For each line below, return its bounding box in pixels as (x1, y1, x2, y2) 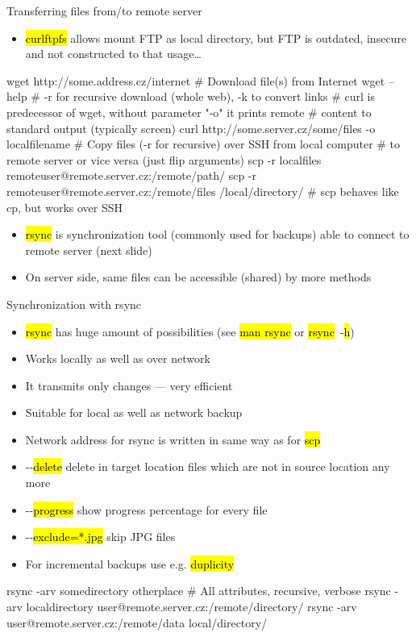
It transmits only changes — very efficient (25, 377, 233, 393)
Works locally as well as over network (25, 350, 210, 367)
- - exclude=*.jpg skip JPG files (25, 528, 176, 545)
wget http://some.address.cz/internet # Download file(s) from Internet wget (6, 72, 385, 89)
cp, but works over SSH (6, 198, 123, 215)
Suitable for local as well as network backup (25, 404, 243, 421)
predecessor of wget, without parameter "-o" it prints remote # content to (6, 103, 372, 120)
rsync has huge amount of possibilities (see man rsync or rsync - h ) (25, 323, 355, 339)
